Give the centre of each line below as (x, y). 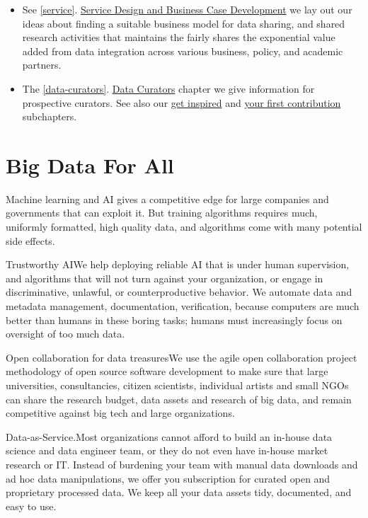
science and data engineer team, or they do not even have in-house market (167, 450)
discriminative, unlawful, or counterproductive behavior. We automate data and (179, 292)
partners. (42, 65)
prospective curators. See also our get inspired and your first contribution (182, 102)
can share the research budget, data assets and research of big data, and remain (179, 399)
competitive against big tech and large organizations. (120, 413)
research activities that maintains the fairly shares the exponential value (179, 37)
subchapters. (50, 116)
